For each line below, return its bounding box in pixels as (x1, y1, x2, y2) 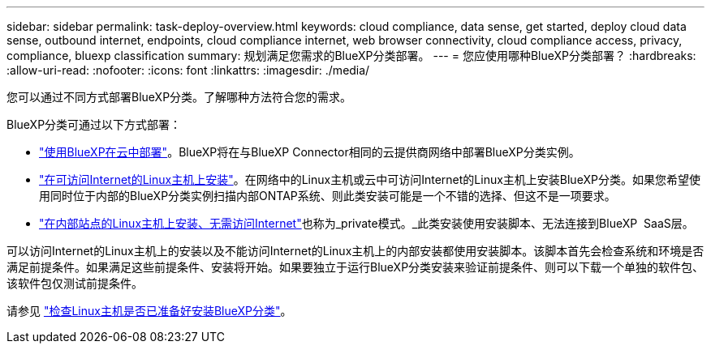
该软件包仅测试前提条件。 (6, 276, 143, 290)
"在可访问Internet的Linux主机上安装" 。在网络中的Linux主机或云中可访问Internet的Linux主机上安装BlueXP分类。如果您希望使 (39, 173, 700, 186)
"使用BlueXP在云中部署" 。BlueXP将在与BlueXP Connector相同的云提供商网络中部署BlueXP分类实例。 (39, 145, 580, 159)
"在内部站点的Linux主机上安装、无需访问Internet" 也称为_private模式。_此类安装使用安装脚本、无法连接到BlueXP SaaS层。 (39, 216, 694, 230)
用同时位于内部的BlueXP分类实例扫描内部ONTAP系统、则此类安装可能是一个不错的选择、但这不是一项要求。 (39, 189, 616, 203)
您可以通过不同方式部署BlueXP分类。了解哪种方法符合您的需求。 (6, 90, 352, 104)
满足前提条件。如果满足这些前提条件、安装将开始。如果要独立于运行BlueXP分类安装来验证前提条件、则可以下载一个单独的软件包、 (6, 260, 705, 274)
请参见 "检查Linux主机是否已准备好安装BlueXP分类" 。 (6, 304, 292, 318)
